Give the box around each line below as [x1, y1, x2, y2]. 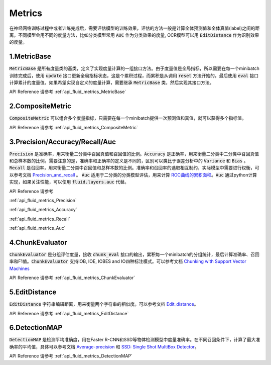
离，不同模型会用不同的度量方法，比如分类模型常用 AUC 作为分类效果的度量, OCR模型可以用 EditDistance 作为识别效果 [9, 32, 259, 38]
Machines [9, 265, 30, 271]
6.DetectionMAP [9, 323, 63, 332]
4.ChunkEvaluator [9, 238, 67, 246]
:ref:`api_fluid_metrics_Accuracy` [9, 207, 77, 213]
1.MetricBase [9, 52, 51, 61]
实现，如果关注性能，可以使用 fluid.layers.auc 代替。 [9, 179, 129, 185]
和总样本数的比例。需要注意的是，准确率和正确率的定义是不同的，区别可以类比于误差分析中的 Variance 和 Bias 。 [9, 158, 248, 163]
